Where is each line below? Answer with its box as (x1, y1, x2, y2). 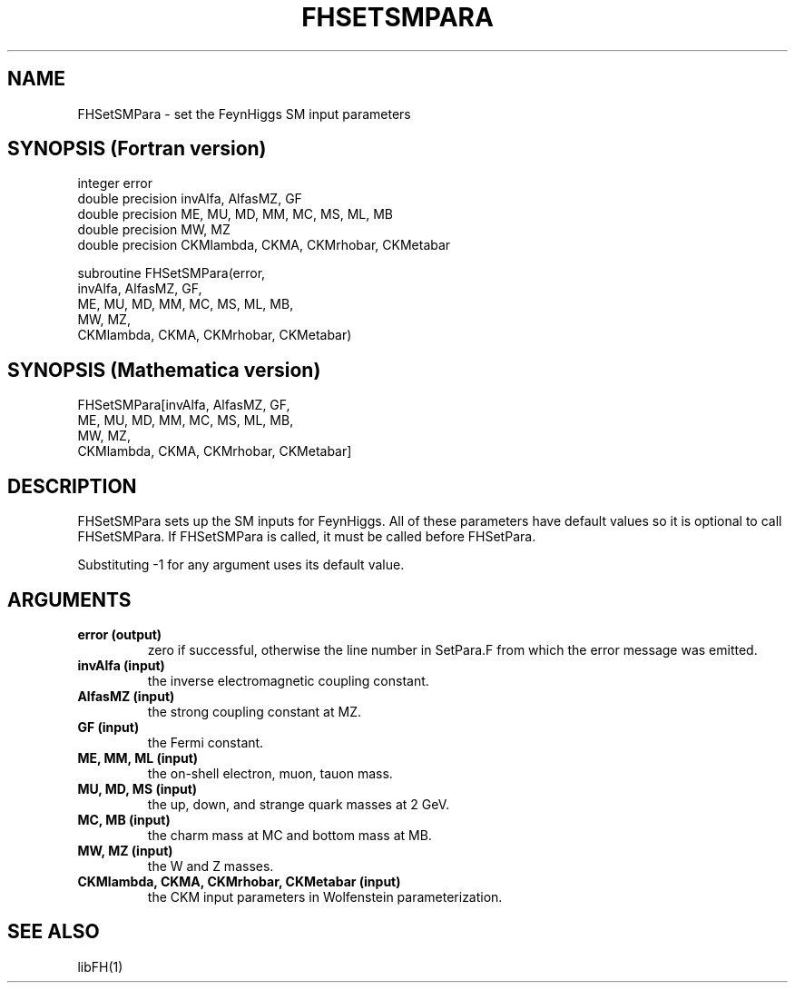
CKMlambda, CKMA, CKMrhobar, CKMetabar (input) (77, 873, 401, 889)
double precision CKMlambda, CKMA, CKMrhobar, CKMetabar (77, 237, 451, 253)
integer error (77, 175, 152, 192)
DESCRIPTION (7, 474, 137, 498)
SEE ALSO (7, 920, 100, 944)
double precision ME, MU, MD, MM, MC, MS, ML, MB (77, 206, 393, 223)
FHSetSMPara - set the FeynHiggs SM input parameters (77, 105, 411, 122)
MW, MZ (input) (77, 842, 173, 858)
